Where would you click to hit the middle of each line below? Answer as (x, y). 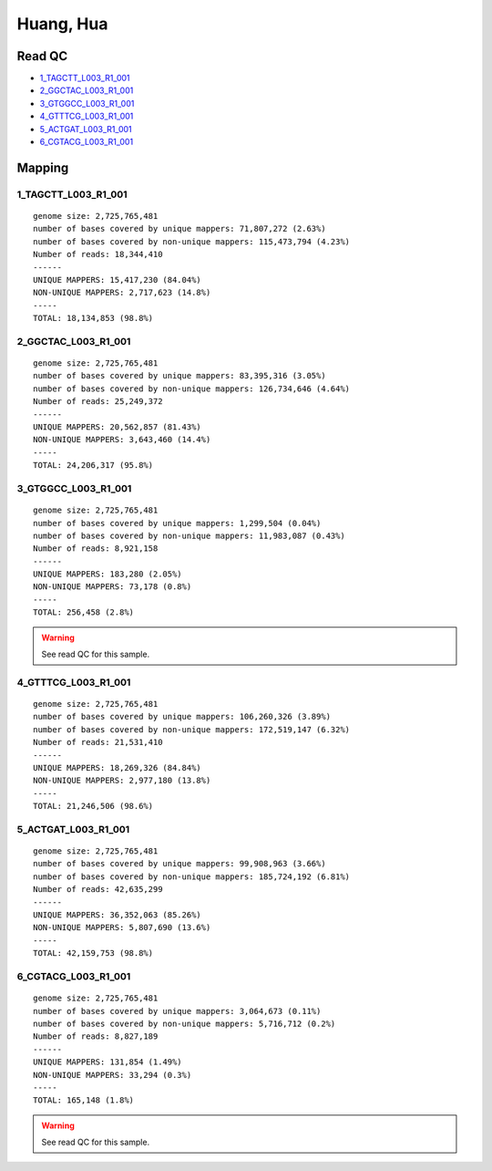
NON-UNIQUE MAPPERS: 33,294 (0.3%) (113, 1075)
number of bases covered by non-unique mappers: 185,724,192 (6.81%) (192, 876)
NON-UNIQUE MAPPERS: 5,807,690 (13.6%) (122, 927)
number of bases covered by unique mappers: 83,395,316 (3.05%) (180, 376)
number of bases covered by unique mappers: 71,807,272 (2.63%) (180, 229)
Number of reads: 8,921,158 (96, 549)
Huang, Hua (62, 24)
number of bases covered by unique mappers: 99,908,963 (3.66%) (180, 864)
